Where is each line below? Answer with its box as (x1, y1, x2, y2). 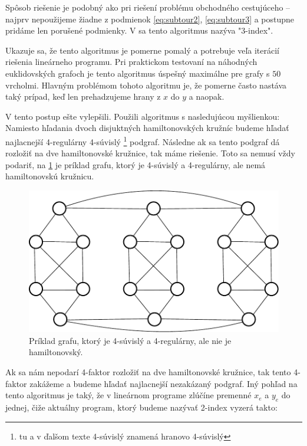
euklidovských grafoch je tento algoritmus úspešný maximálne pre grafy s (5, 67, 270, 79)
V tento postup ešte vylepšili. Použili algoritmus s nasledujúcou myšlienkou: (5, 110, 280, 122)
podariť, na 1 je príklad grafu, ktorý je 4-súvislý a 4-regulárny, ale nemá (5, 158, 266, 170)
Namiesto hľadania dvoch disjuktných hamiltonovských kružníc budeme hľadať (5, 122, 289, 134)
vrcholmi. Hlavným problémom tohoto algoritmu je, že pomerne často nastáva (5, 78, 287, 91)
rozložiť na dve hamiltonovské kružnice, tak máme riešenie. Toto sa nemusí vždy (5, 147, 295, 159)
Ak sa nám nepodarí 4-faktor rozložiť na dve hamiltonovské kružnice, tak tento (5, 366, 291, 378)
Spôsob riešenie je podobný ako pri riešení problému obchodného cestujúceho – (5, 1, 291, 13)
